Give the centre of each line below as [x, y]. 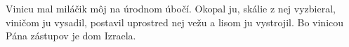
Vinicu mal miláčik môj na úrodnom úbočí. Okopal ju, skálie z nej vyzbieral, [171, 8]
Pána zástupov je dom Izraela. [71, 36]
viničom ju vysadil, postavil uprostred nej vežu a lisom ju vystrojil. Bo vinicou [175, 22]
